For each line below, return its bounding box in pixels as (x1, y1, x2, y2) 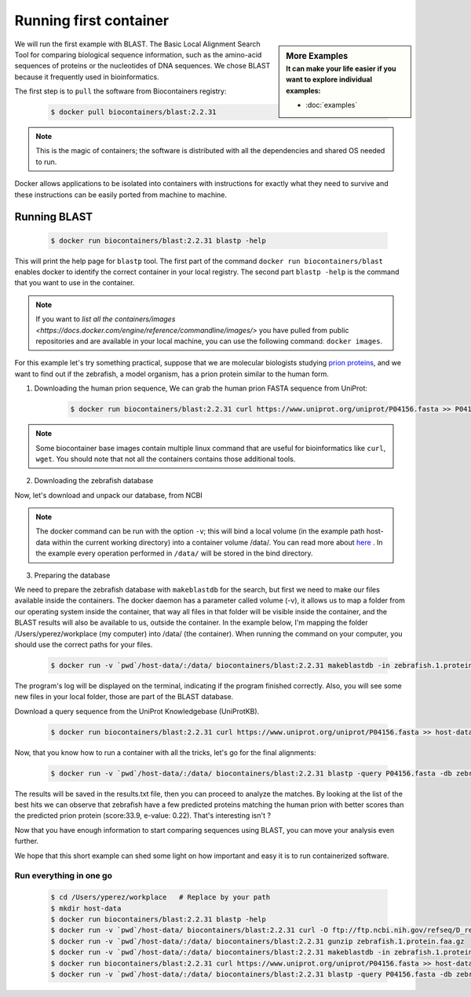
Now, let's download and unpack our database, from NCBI (14, 490, 203, 500)
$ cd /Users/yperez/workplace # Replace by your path (50, 893, 271, 902)
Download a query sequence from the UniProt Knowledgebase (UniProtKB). (14, 706, 260, 716)
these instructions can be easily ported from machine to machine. (14, 189, 228, 200)
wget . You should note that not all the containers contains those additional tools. (35, 454, 296, 464)
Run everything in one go (14, 871, 113, 882)
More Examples (286, 50, 349, 61)
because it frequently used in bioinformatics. (14, 71, 160, 82)
